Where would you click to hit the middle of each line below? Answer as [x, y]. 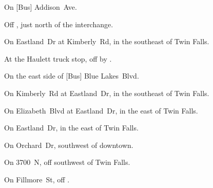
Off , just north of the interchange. [59, 24]
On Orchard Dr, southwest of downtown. [69, 145]
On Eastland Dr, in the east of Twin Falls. [71, 128]
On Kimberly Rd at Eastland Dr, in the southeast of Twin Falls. [107, 93]
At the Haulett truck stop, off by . [58, 58]
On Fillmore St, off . [37, 179]
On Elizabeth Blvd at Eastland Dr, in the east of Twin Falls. [101, 110]
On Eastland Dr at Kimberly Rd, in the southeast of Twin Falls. [107, 41]
